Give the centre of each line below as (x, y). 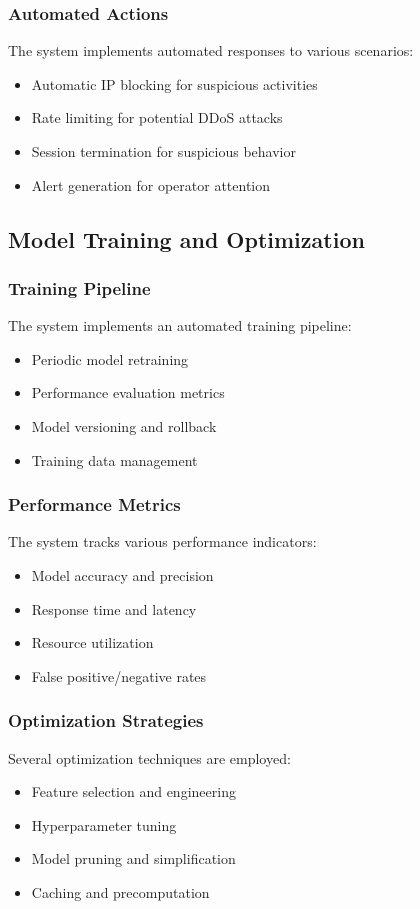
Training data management (114, 459)
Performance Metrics (94, 504)
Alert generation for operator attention (151, 184)
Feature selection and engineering (133, 791)
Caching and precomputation (120, 891)
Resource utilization (92, 642)
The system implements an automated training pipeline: (180, 325)
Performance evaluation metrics (128, 392)
